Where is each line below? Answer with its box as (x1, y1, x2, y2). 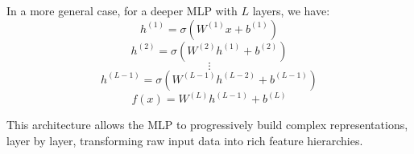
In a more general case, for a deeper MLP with (6, 2, 238, 18)
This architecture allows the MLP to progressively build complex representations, (6, 116, 408, 133)
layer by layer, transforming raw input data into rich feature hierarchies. (6, 132, 363, 148)
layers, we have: (252, 2, 330, 18)
